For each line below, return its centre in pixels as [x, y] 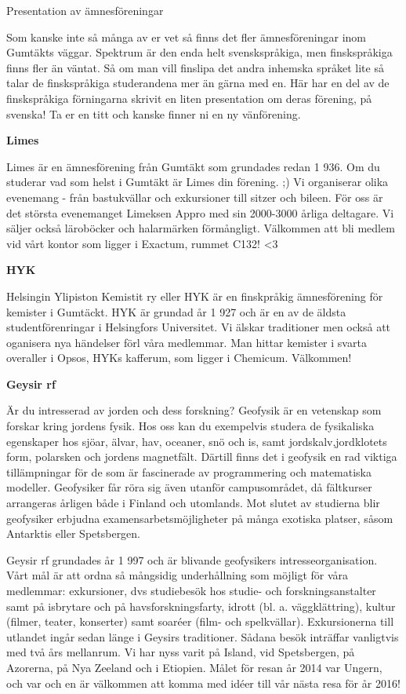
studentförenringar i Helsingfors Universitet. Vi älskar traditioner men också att [199, 327]
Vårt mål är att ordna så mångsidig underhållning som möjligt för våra [178, 575]
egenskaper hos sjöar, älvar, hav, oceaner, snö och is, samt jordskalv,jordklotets [197, 441]
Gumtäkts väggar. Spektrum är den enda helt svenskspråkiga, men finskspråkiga [199, 52]
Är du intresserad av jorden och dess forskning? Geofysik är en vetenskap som [194, 410]
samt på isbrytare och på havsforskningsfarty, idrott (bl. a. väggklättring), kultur [201, 606]
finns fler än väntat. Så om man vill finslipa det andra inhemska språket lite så [195, 67]
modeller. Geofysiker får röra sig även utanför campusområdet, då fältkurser [189, 487]
